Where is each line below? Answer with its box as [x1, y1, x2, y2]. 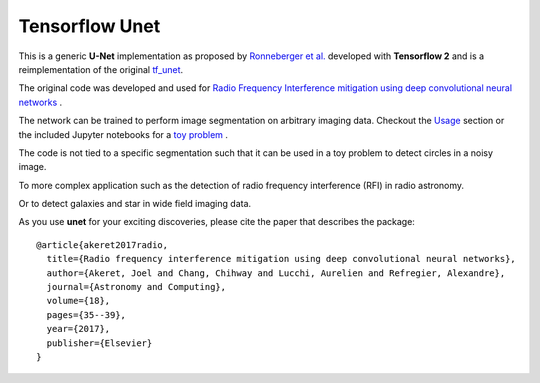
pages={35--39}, [46, 309, 127, 320]
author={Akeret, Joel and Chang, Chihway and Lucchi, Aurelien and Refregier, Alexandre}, [46, 267, 506, 279]
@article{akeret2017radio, [36, 239, 169, 250]
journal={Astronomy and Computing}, [46, 281, 227, 293]
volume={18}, [46, 295, 111, 307]
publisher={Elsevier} [46, 337, 153, 349]
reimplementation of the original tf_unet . [18, 63, 184, 75]
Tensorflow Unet [18, 15, 161, 37]
